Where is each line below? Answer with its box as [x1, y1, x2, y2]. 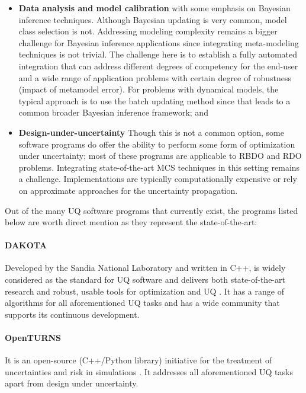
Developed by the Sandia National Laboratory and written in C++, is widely [5, 261, 286, 274]
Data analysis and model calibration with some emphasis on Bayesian [18, 2, 291, 14]
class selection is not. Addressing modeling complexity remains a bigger [18, 25, 278, 37]
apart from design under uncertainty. [5, 377, 138, 389]
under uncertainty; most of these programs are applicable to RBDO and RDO [18, 149, 302, 162]
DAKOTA [5, 239, 47, 251]
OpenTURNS [5, 331, 62, 344]
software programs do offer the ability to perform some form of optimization [18, 138, 295, 150]
